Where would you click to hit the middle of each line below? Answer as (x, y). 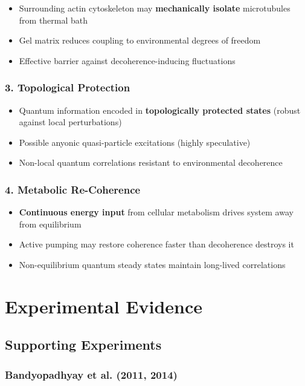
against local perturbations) (70, 122)
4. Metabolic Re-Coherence (73, 189)
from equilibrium (50, 224)
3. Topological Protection (68, 87)
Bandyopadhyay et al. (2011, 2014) (91, 374)
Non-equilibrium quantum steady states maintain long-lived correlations (152, 264)
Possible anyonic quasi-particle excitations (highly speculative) (135, 142)
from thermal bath (53, 20)
